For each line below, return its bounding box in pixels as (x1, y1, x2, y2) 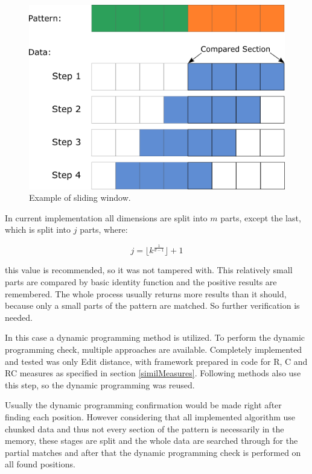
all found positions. (5, 458, 75, 470)
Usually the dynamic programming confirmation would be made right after (5, 399, 282, 411)
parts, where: (80, 223, 128, 236)
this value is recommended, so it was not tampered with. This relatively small (5, 264, 293, 276)
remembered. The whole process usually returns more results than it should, (5, 287, 287, 300)
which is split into (5, 223, 71, 236)
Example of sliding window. (29, 191, 131, 204)
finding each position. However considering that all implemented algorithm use (5, 410, 296, 423)
